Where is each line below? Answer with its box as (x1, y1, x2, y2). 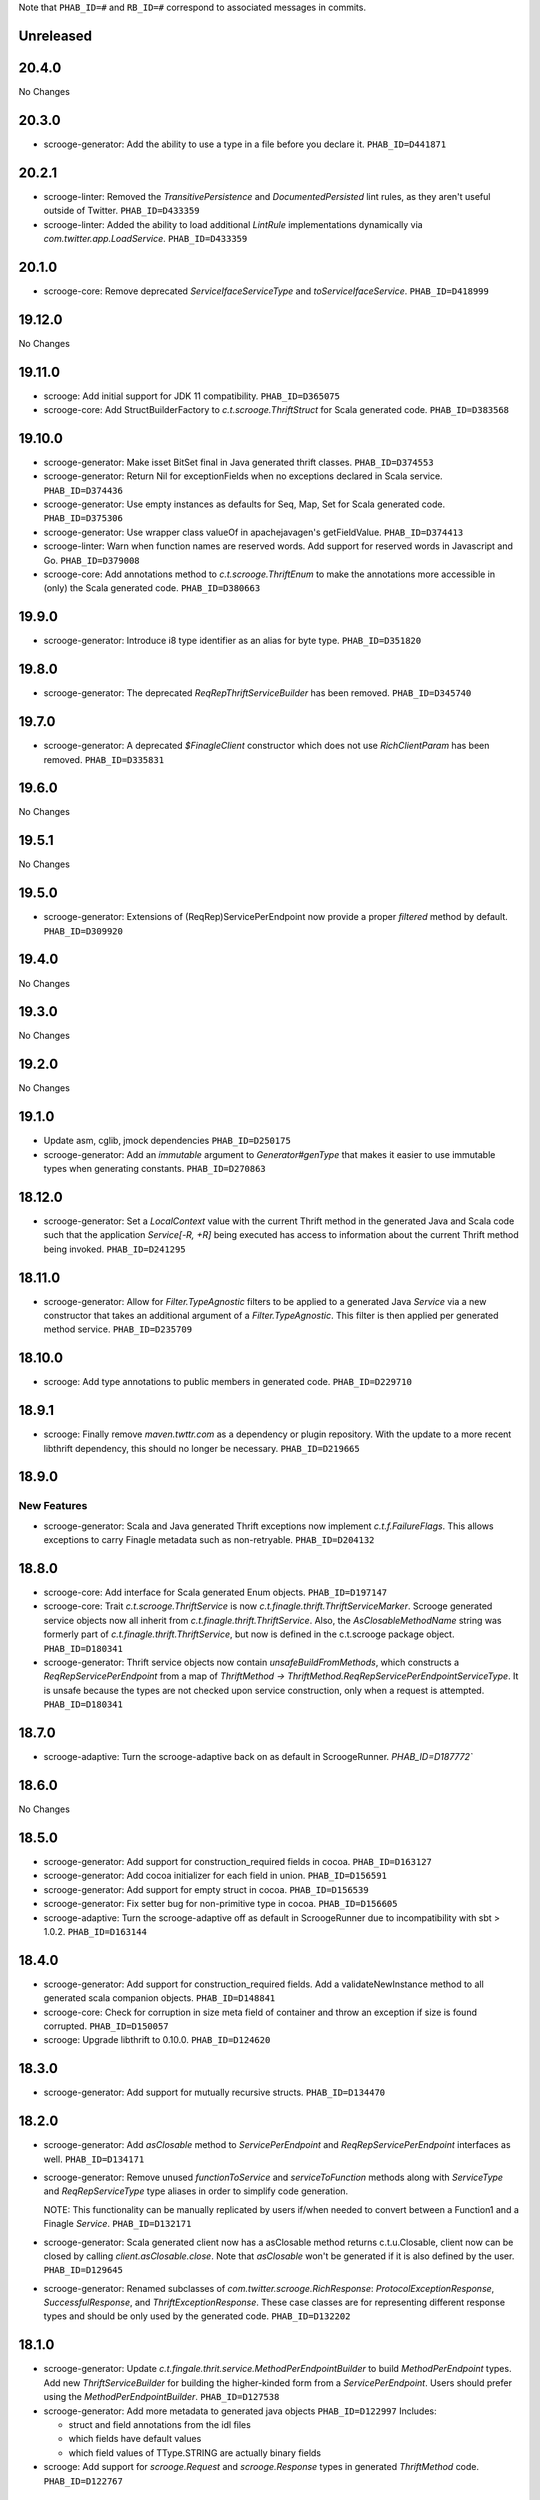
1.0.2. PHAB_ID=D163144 (43, 1925, 147, 1937)
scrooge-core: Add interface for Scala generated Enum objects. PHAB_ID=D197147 (43, 1586, 388, 1599)
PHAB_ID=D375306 (43, 513, 124, 524)
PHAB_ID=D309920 (43, 925, 124, 937)
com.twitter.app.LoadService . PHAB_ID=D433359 (43, 232, 248, 244)
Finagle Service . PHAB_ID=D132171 (43, 2218, 192, 2230)
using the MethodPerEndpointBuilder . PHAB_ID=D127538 (43, 2391, 280, 2403)
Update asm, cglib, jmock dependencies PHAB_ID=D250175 (43, 1135, 292, 1147)
